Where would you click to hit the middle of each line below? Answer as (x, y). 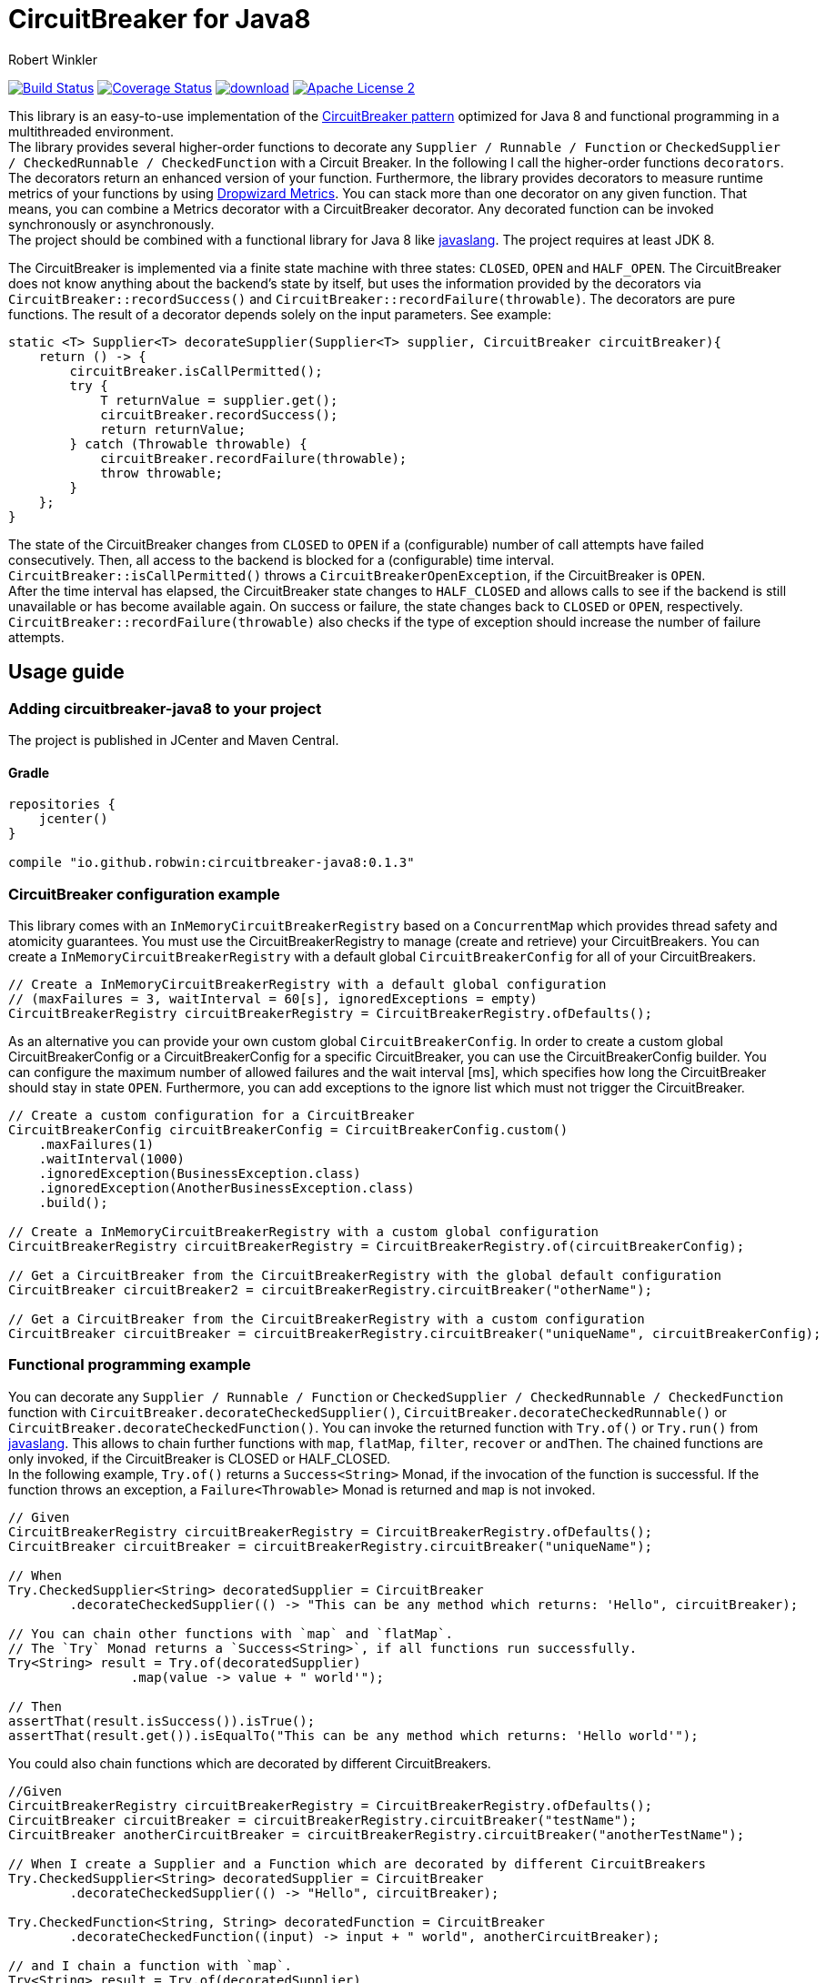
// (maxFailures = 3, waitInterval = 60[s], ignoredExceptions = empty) (273, 998)
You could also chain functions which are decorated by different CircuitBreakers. (250, 1763)
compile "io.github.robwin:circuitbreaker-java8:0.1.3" (212, 863)
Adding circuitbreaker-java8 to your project (165, 708)
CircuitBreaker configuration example (144, 894)
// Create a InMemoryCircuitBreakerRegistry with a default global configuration (307, 984)
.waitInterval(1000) (111, 1158)
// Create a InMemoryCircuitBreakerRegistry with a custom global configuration (304, 1231)
